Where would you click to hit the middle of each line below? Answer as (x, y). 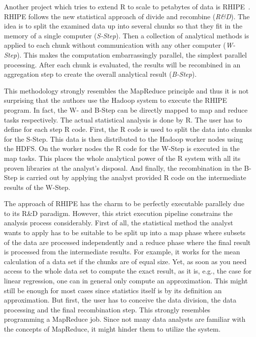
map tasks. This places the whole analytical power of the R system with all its (122, 158)
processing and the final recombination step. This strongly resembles (107, 309)
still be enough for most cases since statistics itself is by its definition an (113, 290)
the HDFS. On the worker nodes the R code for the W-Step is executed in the (122, 148)
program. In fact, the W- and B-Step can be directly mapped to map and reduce (126, 109)
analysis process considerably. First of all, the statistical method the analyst (119, 223)
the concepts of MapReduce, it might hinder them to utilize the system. (112, 329)
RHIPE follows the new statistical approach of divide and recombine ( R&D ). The (127, 16)
